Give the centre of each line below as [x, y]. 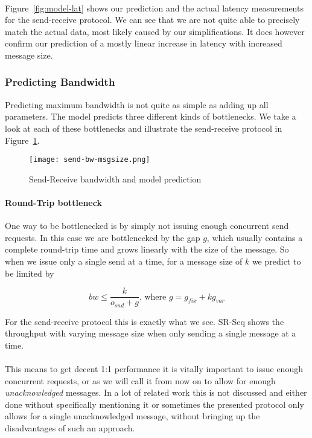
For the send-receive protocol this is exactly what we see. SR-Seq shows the [145, 321]
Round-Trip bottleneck [53, 202]
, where [153, 297]
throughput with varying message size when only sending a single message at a [151, 333]
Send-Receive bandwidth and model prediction [115, 179]
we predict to [276, 261]
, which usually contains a [255, 237]
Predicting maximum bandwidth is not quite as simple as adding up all [137, 104]
